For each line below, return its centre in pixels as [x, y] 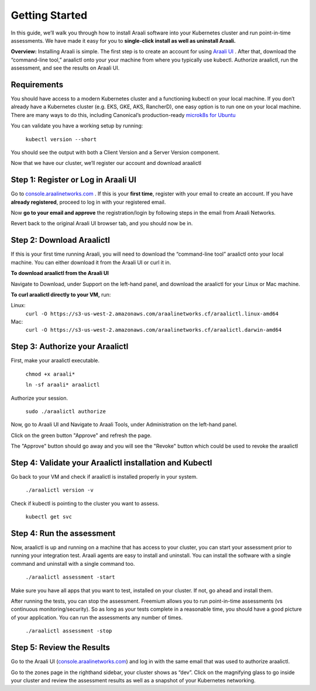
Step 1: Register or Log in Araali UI [74, 180]
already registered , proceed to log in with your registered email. [88, 202]
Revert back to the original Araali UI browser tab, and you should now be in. [102, 224]
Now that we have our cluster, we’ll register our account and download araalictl [106, 163]
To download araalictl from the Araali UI [60, 273]
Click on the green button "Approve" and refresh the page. [81, 435]
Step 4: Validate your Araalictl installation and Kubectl [111, 463]
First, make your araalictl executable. [55, 360]
